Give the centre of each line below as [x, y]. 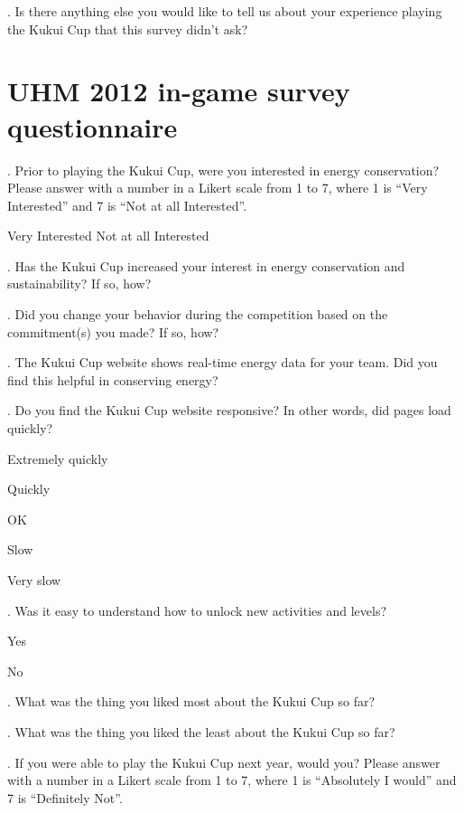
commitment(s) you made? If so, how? [113, 331]
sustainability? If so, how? [79, 284]
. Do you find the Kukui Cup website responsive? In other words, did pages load [229, 410]
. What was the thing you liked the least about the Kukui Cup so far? [201, 731]
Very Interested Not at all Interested [108, 236]
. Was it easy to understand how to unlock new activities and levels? [197, 610]
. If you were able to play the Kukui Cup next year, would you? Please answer [224, 762]
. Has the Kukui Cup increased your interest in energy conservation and [206, 265]
